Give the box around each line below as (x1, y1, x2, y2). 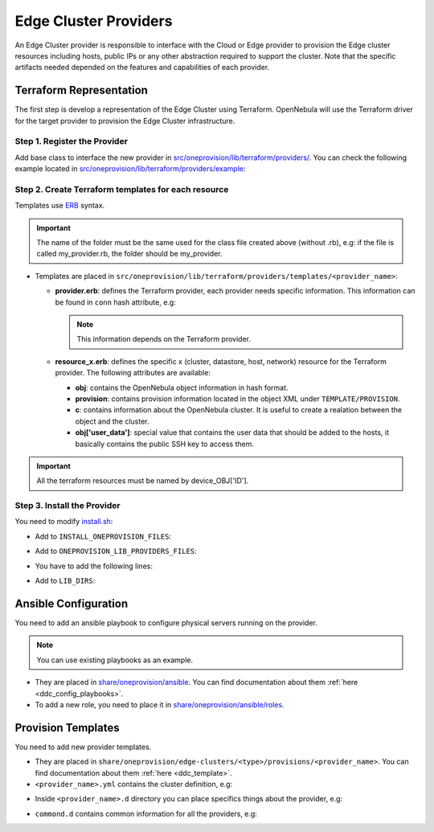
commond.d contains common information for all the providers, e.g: (35, 809, 257, 818)
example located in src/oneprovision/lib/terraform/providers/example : (14, 164, 246, 174)
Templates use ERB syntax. (14, 201, 105, 211)
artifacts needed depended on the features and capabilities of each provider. (14, 63, 270, 72)
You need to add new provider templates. (14, 742, 152, 752)
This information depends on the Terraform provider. (76, 334, 251, 344)
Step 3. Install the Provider (14, 500, 121, 511)
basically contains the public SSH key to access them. (75, 439, 255, 449)
